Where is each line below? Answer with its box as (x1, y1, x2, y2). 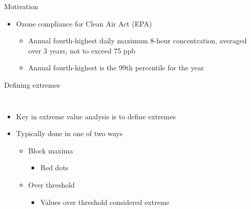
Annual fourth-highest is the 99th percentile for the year (28, 62, 204, 73)
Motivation (4, 1, 38, 11)
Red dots (40, 162, 69, 173)
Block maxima (28, 145, 73, 155)
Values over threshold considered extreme (40, 196, 170, 207)
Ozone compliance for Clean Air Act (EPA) (16, 18, 152, 29)
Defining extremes (4, 79, 60, 90)
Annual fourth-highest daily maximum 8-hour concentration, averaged (28, 35, 247, 46)
